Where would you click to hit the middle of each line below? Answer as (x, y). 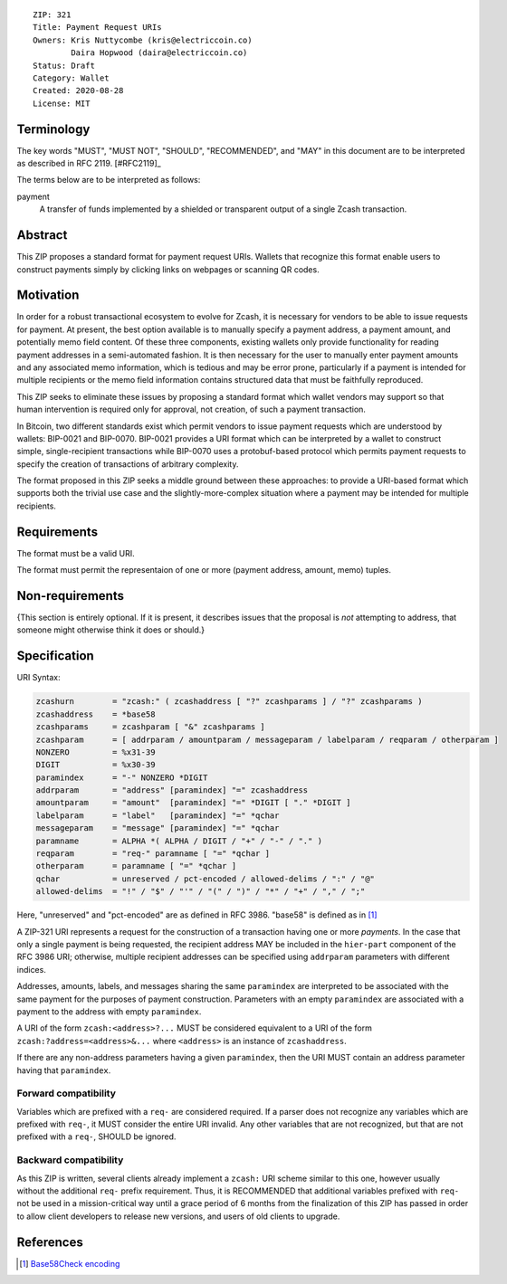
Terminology (53, 129)
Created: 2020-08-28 (78, 91)
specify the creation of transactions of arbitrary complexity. (128, 464)
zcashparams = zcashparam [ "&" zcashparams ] (151, 727)
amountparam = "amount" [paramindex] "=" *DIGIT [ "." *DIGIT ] (193, 803)
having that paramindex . (64, 1070)
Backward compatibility (70, 1160)
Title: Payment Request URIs (97, 28)
